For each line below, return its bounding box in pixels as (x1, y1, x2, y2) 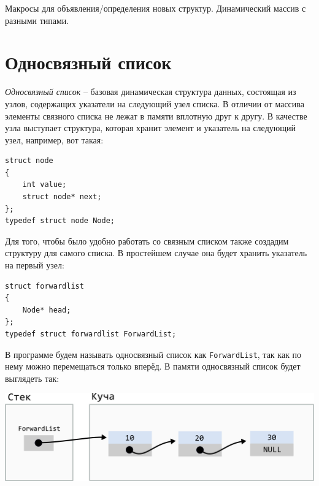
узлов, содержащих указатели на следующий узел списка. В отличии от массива (5, 97, 304, 110)
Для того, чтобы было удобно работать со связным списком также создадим (5, 234, 289, 247)
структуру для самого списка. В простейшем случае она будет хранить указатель (5, 246, 307, 259)
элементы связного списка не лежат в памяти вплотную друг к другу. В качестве (5, 109, 307, 122)
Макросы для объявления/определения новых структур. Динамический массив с (5, 2, 306, 14)
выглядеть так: (5, 371, 60, 384)
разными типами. (5, 13, 69, 26)
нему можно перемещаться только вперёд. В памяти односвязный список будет (5, 360, 301, 373)
